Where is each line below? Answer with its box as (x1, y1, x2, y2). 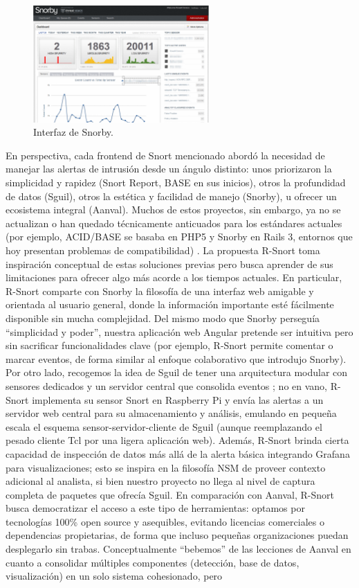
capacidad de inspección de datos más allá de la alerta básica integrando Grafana (6, 446, 350, 461)
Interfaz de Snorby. (33, 125, 113, 139)
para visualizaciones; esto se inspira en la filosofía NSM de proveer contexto (6, 460, 326, 474)
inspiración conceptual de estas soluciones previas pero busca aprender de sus (6, 256, 333, 271)
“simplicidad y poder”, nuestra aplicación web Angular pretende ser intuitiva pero (6, 324, 353, 339)
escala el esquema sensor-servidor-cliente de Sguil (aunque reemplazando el (6, 419, 322, 434)
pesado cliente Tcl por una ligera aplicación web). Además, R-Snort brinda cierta (6, 433, 349, 447)
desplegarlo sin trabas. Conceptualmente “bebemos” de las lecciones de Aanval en (6, 542, 351, 556)
